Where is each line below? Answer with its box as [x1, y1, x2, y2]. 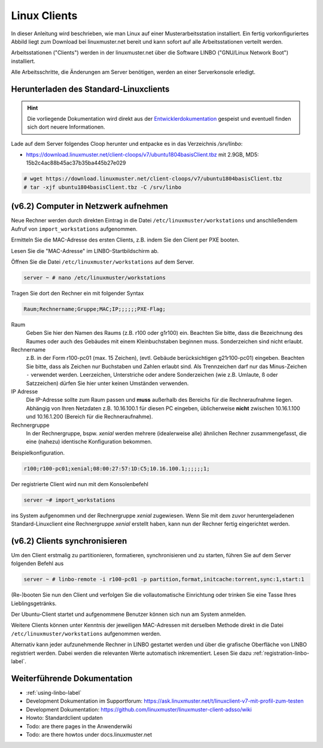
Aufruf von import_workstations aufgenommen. [11, 225, 138, 233]
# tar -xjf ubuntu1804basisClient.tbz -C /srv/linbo [23, 184, 182, 191]
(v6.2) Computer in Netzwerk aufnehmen [11, 201, 169, 212]
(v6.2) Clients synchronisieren [11, 536, 127, 546]
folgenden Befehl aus [11, 560, 64, 567]
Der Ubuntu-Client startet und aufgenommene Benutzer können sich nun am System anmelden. [11, 610, 246, 618]
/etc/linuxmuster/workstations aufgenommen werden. [11, 630, 161, 637]
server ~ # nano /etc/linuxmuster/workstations [23, 274, 166, 281]
